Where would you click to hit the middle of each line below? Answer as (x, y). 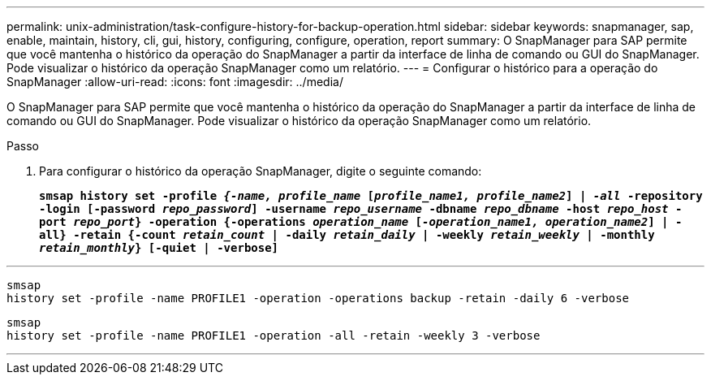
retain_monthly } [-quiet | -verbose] (159, 248)
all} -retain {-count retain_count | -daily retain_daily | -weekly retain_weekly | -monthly (347, 235)
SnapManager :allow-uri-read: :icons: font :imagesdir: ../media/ (175, 82)
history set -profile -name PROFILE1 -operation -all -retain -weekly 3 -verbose (274, 336)
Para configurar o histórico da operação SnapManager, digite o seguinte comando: (261, 171)
